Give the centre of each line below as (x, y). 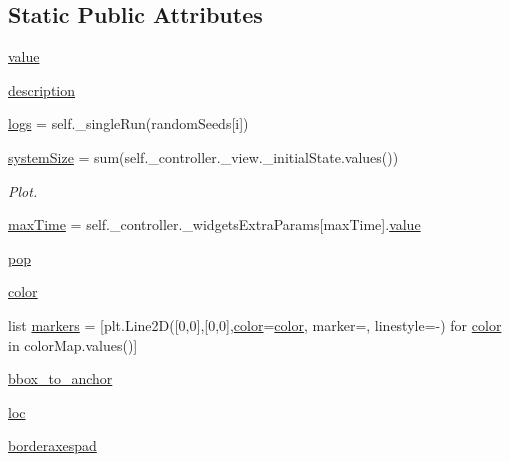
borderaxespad (52, 445)
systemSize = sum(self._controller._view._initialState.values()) (203, 156)
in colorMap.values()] (73, 344)
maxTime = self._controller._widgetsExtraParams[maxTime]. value (214, 224)
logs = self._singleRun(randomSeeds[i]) (128, 123)
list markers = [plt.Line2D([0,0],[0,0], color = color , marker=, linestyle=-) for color (255, 324)
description (42, 89)
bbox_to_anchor (60, 378)
